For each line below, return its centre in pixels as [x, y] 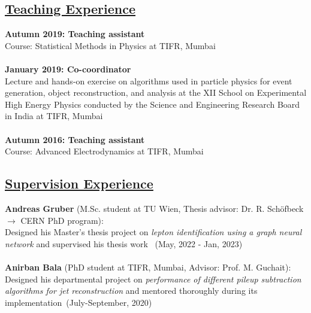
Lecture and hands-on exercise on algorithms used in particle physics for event [149, 80]
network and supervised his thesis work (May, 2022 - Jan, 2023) [124, 243]
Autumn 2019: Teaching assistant [75, 34]
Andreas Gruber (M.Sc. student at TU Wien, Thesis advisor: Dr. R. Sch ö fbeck [154, 208]
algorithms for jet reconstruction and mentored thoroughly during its [131, 291]
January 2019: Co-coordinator [68, 69]
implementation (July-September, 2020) [78, 302]
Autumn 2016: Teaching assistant [75, 139]
